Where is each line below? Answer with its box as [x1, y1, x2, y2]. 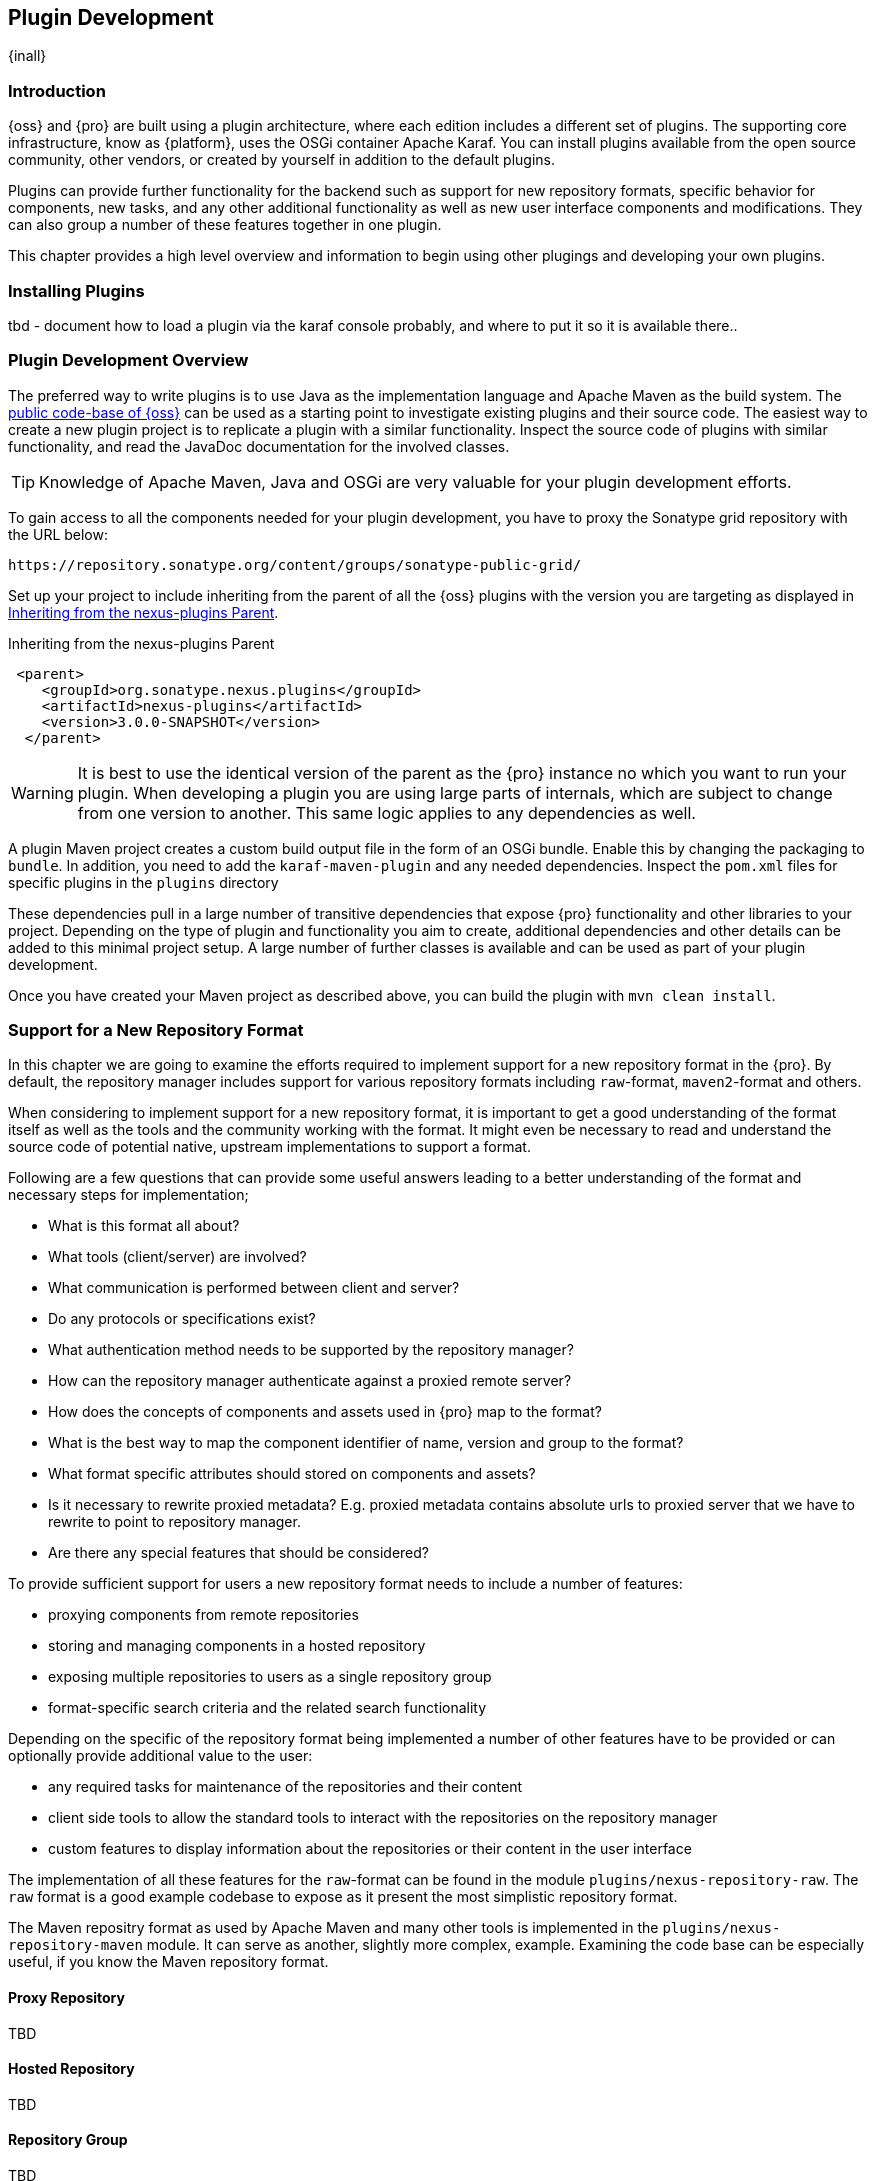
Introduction [8, 80, 106, 101]
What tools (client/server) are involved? [48, 1248, 307, 1266]
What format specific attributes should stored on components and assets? [48, 1465, 536, 1483]
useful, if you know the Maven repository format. [8, 1953, 329, 1971]
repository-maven [8, 1937, 143, 1954]
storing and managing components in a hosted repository [48, 1637, 426, 1655]
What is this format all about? [48, 1217, 240, 1235]
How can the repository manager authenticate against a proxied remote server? [48, 1372, 572, 1390]
